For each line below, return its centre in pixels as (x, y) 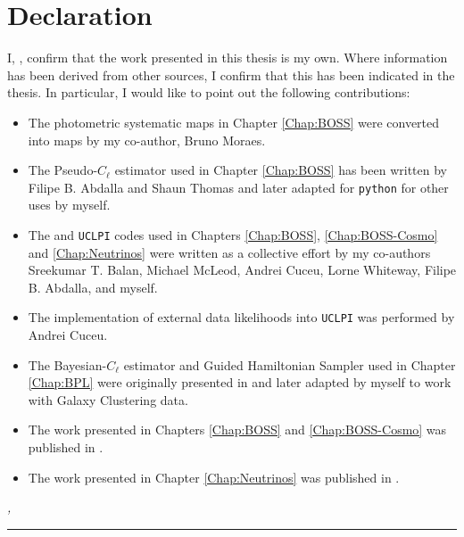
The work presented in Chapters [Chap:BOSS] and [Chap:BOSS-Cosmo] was (237, 430)
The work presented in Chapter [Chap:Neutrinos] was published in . (214, 477)
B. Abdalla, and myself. (93, 287)
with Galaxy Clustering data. (108, 399)
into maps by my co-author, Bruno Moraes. (147, 140)
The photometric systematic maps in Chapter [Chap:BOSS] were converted (234, 122)
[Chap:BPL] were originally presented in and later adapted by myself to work (240, 382)
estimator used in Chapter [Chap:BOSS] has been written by (281, 170)
